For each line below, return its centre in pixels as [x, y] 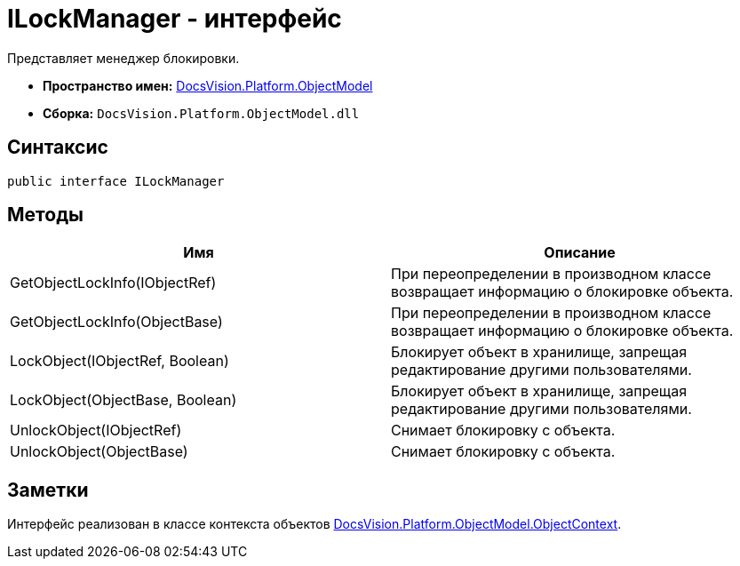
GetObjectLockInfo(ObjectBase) [116, 322]
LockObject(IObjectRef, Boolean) [119, 361]
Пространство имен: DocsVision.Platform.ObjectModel [208, 85]
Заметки [48, 490]
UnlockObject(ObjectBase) [99, 452]
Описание [580, 253]
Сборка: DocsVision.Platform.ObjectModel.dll [201, 113]
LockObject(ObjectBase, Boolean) [123, 400]
